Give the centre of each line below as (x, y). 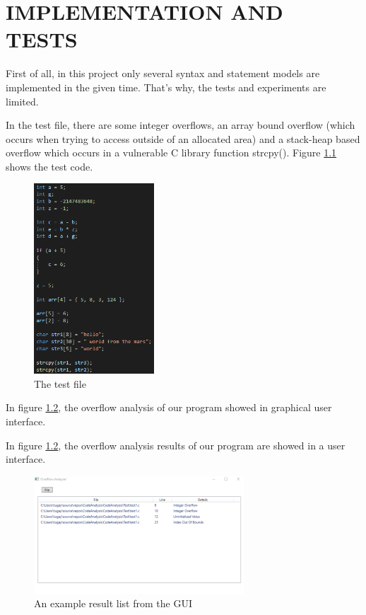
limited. (22, 101)
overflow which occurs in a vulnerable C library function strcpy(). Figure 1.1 (171, 153)
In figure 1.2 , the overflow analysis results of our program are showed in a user (176, 445)
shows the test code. (49, 166)
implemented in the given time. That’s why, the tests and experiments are (166, 87)
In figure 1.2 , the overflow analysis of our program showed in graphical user (169, 407)
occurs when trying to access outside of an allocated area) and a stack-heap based (183, 138)
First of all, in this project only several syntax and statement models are (163, 73)
